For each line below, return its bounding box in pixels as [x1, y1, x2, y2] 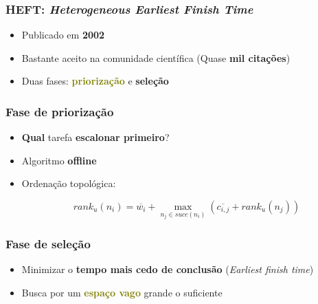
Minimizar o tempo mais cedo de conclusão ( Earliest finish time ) [21, 262, 314, 276]
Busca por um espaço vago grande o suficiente [21, 285, 223, 299]
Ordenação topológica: [21, 176, 116, 191]
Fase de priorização [5, 102, 114, 120]
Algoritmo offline [21, 153, 97, 167]
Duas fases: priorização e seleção [21, 74, 169, 88]
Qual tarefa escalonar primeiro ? [21, 130, 170, 144]
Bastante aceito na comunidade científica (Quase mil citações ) [21, 50, 291, 65]
